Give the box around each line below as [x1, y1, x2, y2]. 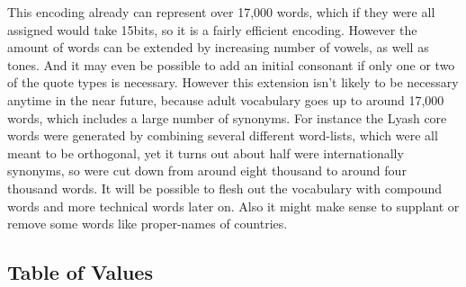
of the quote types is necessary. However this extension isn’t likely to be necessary [7, 73, 459, 92]
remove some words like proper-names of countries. [7, 214, 288, 233]
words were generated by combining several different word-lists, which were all [7, 126, 438, 145]
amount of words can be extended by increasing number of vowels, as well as [7, 38, 429, 57]
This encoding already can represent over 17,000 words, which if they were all [7, 3, 435, 21]
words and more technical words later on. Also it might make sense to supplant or [7, 196, 460, 215]
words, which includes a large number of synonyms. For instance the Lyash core [7, 108, 447, 127]
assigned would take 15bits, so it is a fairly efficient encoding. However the [7, 20, 417, 39]
